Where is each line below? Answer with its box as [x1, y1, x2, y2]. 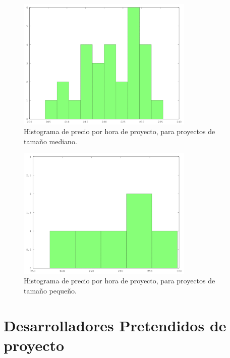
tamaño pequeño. [24, 285, 77, 295]
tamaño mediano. [24, 136, 77, 146]
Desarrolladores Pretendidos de [4, 315, 226, 335]
